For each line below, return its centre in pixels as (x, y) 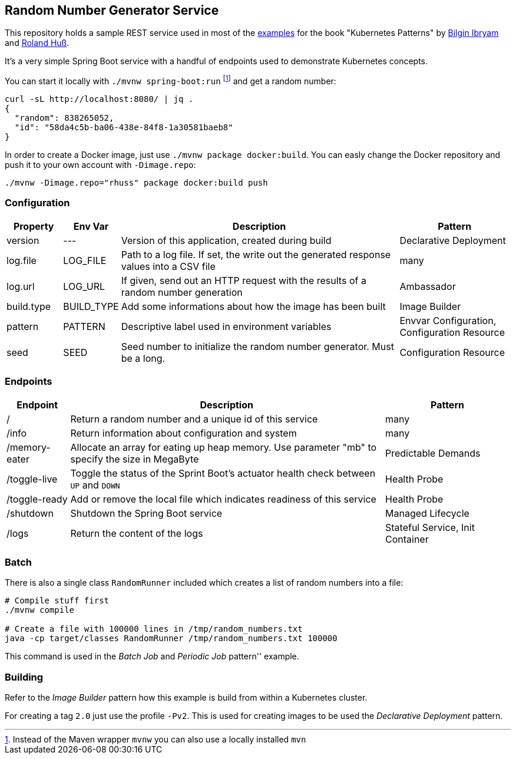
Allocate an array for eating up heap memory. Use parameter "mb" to (224, 447)
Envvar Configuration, (448, 320)
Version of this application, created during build (226, 240)
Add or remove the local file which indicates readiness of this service (223, 499)
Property (34, 226)
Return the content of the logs (137, 533)
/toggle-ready (37, 499)
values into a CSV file (168, 266)
